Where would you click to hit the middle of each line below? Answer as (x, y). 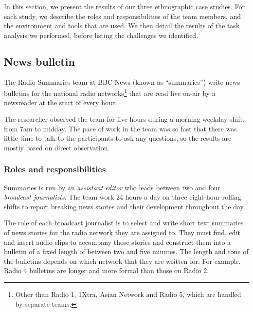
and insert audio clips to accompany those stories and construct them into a (117, 242)
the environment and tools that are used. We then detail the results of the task (122, 26)
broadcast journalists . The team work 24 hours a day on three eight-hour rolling (123, 197)
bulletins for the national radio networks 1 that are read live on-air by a (110, 92)
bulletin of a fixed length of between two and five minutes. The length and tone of (126, 251)
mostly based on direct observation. (57, 147)
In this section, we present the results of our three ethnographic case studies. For (124, 6)
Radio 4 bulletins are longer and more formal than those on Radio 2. (107, 270)
